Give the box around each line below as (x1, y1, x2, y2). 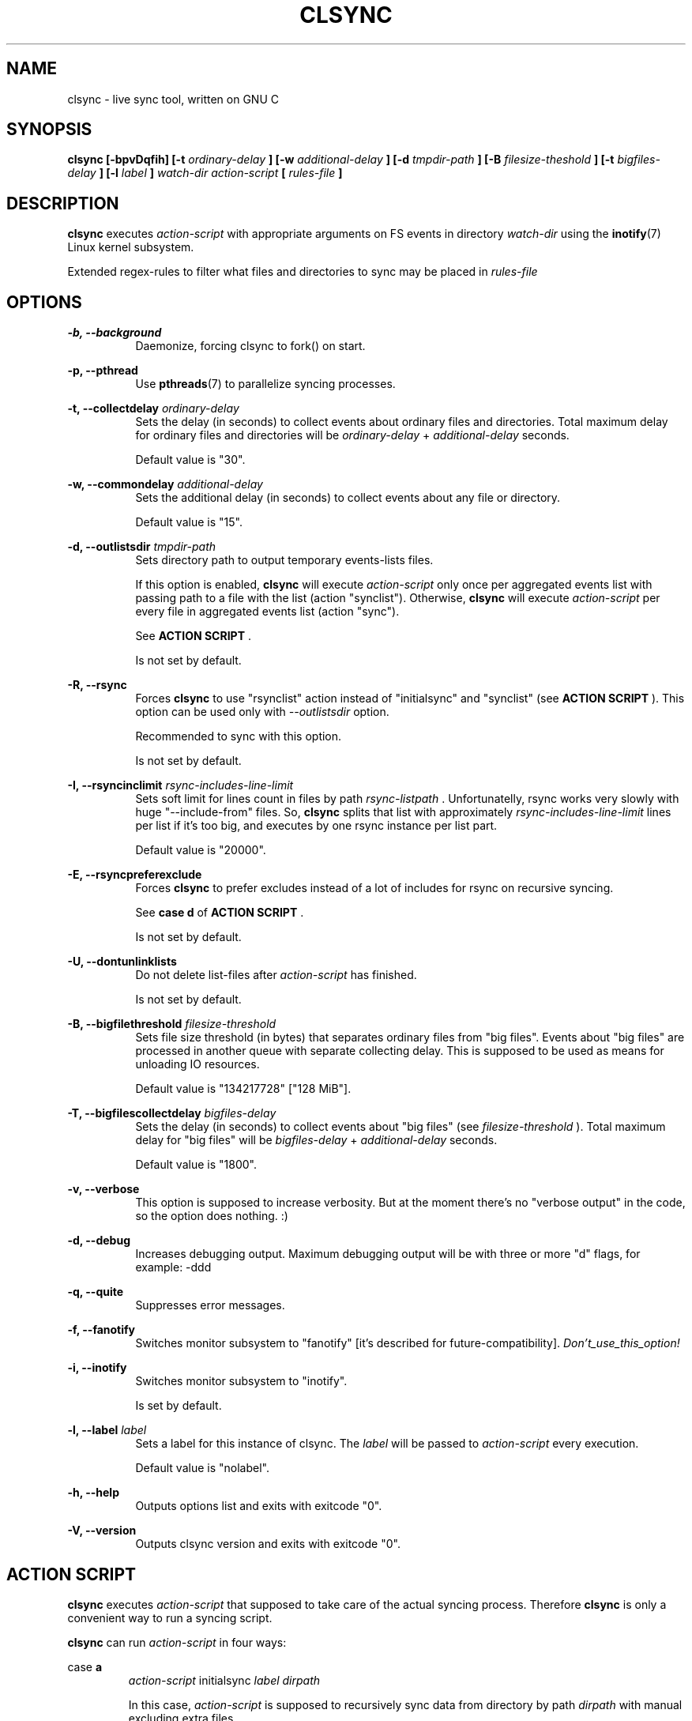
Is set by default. (135, 1399, 222, 1413)
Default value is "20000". (135, 843, 266, 857)
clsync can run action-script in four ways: (67, 1635, 287, 1649)
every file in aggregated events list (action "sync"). (135, 604, 400, 619)
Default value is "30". (135, 453, 246, 467)
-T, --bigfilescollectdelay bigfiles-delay (67, 1106, 276, 1120)
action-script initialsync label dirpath (128, 1673, 321, 1687)
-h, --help (67, 1486, 119, 1500)
